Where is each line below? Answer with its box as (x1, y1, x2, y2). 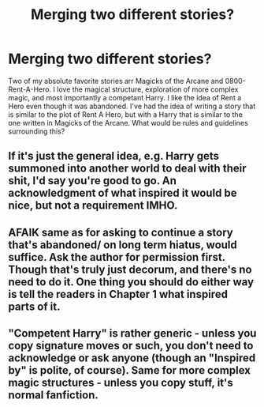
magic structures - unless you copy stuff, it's (8, 376, 234, 390)
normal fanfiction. (8, 389, 99, 402)
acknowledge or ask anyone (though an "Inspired (8, 352, 256, 365)
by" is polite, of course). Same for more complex (8, 364, 251, 377)
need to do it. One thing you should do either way (8, 275, 255, 288)
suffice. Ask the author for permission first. (8, 251, 226, 264)
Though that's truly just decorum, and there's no (8, 262, 252, 276)
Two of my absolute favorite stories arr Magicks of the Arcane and (8, 76, 224, 85)
